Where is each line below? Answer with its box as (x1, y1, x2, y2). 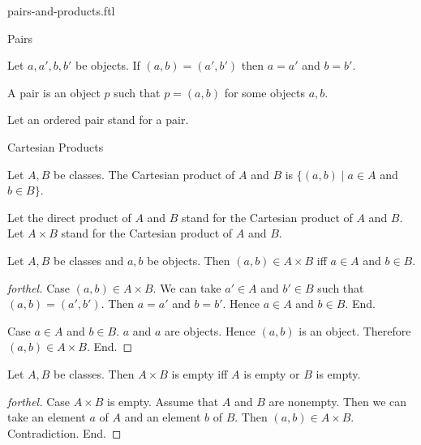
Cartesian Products (7, 138, 104, 155)
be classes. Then (54, 365, 135, 382)
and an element (124, 409, 201, 426)
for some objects (224, 83, 305, 101)
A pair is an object (7, 83, 101, 101)
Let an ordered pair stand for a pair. (7, 111, 189, 128)
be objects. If (75, 57, 140, 74)
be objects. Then (147, 251, 230, 268)
